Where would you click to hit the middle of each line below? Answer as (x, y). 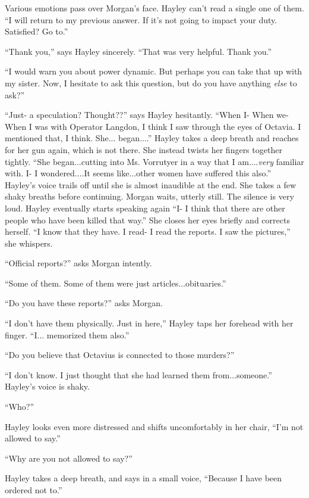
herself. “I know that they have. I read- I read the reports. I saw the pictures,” (148, 231)
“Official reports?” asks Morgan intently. (78, 263)
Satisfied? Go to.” (37, 31)
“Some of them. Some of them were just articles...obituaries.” (116, 283)
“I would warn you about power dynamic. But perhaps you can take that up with (154, 71)
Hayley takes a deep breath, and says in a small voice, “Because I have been (144, 478)
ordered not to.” (34, 490)
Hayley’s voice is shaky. (47, 386)
